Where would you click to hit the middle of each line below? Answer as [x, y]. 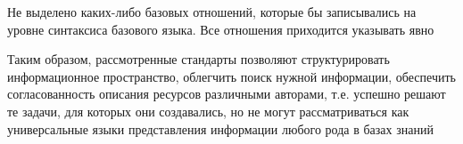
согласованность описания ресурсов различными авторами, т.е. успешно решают [227, 94]
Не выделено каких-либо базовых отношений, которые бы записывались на [212, 12]
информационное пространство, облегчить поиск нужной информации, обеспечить [231, 76]
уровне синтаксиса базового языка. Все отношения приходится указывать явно [221, 29]
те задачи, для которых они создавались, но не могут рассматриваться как [208, 111]
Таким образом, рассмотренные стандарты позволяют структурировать [198, 59]
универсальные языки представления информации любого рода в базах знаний [220, 128]
